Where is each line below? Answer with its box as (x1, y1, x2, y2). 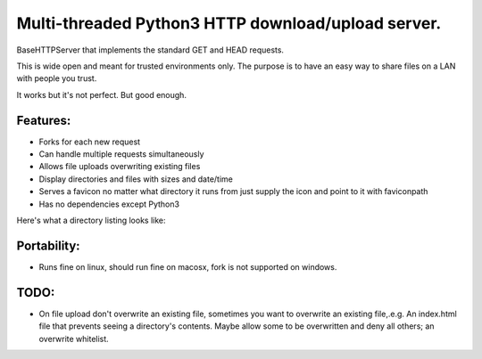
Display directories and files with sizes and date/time (38, 174, 234, 184)
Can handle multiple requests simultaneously (38, 149, 204, 159)
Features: (16, 112, 71, 128)
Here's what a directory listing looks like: (16, 215, 166, 225)
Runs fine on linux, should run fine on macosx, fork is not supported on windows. (38, 261, 337, 272)
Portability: (16, 238, 80, 253)
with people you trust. (16, 73, 97, 84)
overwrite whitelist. (38, 333, 109, 344)
